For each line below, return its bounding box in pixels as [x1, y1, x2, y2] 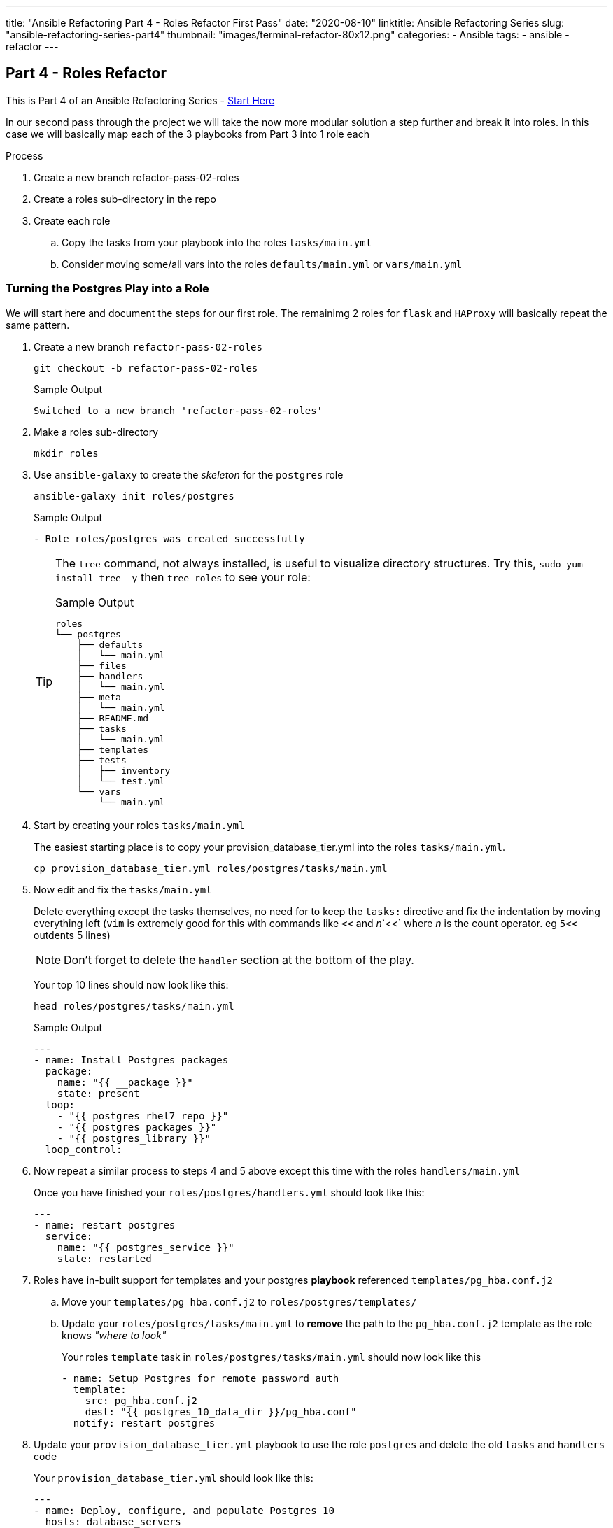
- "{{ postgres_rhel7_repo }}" [57, 1110, 229, 1122]
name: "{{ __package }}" [57, 1076, 193, 1088]
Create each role [34, 214, 111, 227]
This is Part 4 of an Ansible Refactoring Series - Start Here [6, 94, 275, 106]
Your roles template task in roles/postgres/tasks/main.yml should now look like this [62, 1350, 481, 1363]
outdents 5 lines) [34, 928, 111, 941]
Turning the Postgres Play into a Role [6, 281, 209, 296]
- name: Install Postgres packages [34, 1054, 229, 1066]
